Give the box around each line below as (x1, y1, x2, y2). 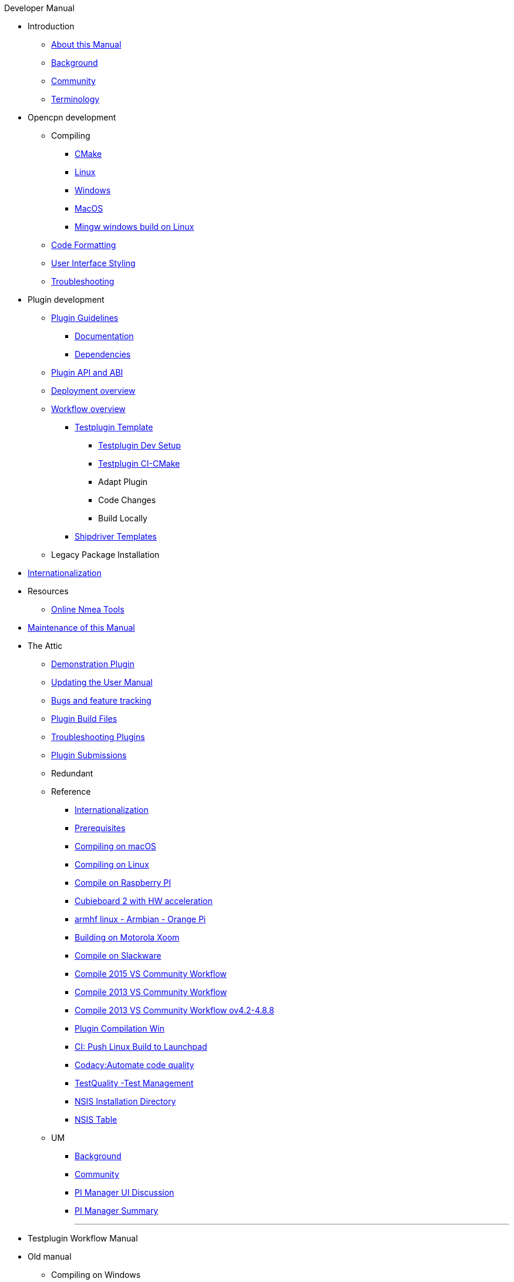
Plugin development (28, 294, 105, 304)
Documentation (75, 331, 134, 341)
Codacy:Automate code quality (75, 1060, 194, 1070)
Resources (28, 586, 69, 596)
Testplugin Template (75, 422, 153, 432)
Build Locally (98, 513, 147, 523)
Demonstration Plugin (51, 659, 135, 669)
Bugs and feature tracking (51, 695, 152, 705)
